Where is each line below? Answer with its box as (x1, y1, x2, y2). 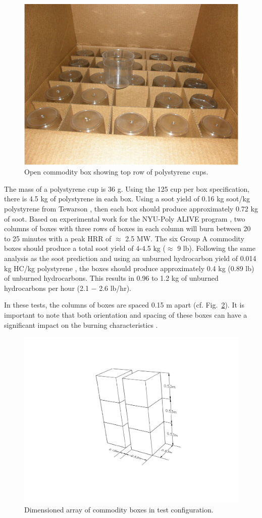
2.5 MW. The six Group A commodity (125, 233, 244, 243)
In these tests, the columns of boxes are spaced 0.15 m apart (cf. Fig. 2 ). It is (4, 299, 244, 310)
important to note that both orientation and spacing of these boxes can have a (4, 310, 247, 320)
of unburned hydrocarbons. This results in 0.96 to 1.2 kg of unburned (4, 273, 219, 283)
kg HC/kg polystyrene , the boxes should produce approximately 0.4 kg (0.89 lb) (4, 263, 254, 273)
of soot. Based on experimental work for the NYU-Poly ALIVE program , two (4, 213, 245, 224)
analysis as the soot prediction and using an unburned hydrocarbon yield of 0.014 (4, 253, 256, 264)
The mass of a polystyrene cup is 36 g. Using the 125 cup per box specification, (4, 183, 250, 194)
